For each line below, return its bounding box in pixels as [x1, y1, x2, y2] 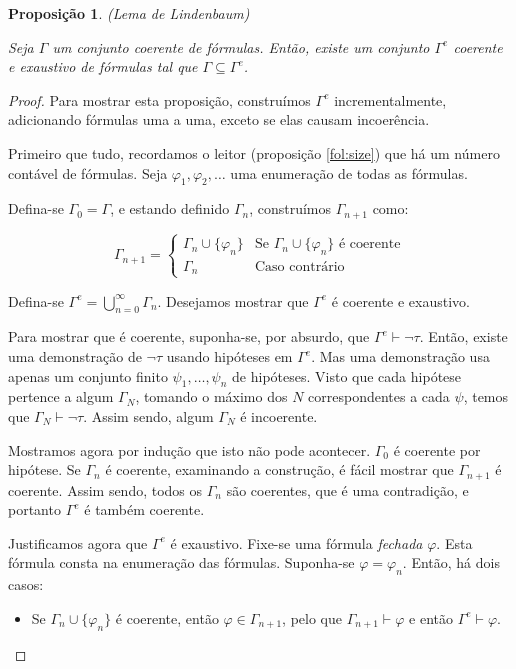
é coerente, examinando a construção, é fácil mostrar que [105, 459, 454, 480]
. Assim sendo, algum [83, 406, 214, 426]
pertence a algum [8, 386, 114, 407]
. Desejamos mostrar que [157, 290, 309, 311]
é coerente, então [115, 607, 219, 628]
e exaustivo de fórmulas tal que [8, 56, 198, 77]
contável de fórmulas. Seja [8, 162, 168, 183]
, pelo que [282, 607, 342, 628]
